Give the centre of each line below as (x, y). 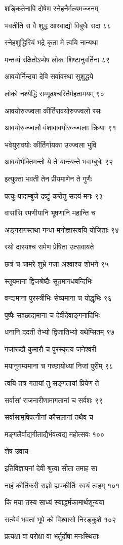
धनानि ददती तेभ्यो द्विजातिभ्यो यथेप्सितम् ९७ (60, 332)
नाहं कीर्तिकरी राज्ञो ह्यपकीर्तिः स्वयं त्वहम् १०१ (62, 485)
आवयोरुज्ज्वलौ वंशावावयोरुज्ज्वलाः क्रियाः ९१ (60, 128)
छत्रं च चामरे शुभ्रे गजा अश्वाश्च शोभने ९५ (57, 263)
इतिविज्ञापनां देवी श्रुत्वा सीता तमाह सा (51, 468)
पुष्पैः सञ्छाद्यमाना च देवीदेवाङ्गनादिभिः (52, 315)
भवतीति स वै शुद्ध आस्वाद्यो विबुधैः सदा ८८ (58, 25)
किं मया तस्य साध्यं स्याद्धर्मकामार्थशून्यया (54, 502)
